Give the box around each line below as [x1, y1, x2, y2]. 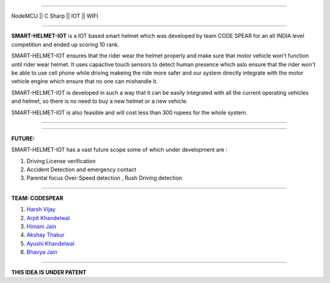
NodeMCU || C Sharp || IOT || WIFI [11, 12, 98, 20]
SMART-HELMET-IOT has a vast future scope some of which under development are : [11, 146, 228, 153]
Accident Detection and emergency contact [26, 166, 137, 174]
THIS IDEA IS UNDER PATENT [11, 268, 87, 276]
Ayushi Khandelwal [26, 240, 75, 247]
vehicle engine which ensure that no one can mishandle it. [11, 78, 158, 85]
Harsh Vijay [26, 205, 56, 213]
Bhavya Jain [26, 248, 58, 256]
